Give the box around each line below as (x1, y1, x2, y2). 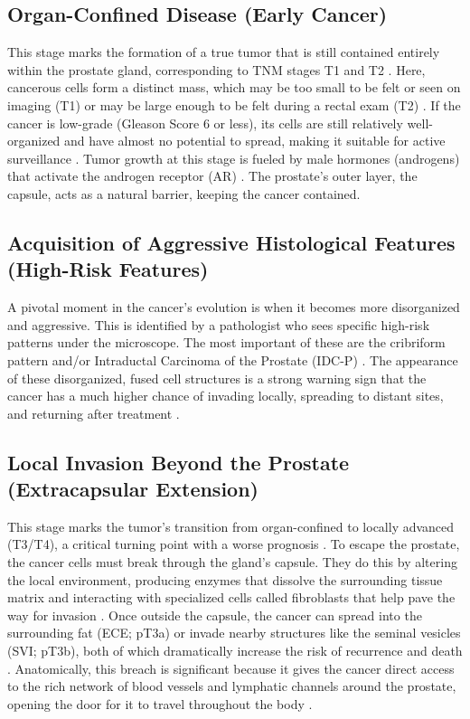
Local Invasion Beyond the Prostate (7, 448, 350, 476)
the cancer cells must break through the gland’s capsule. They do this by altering (7, 553, 457, 572)
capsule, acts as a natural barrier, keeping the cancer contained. (7, 184, 361, 203)
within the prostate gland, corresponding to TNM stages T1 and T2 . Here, (7, 60, 426, 79)
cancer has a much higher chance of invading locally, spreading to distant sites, (7, 386, 444, 405)
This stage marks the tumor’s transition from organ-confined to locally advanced (7, 516, 455, 535)
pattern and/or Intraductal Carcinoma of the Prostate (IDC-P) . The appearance (7, 350, 458, 369)
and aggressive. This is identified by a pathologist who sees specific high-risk (7, 315, 430, 334)
